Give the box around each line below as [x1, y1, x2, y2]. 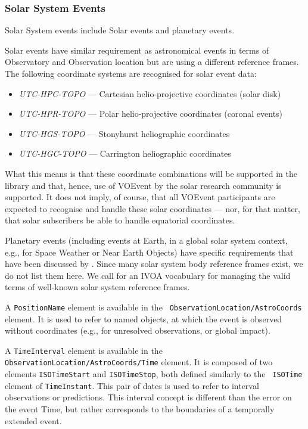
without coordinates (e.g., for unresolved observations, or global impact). [5, 324, 270, 337]
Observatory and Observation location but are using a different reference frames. [5, 55, 299, 68]
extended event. [5, 414, 62, 427]
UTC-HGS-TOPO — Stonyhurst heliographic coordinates [18, 127, 230, 139]
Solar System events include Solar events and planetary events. [5, 24, 235, 36]
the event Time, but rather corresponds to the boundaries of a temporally [5, 402, 275, 415]
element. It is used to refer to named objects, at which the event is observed [5, 312, 282, 325]
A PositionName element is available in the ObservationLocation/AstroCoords [5, 300, 302, 313]
